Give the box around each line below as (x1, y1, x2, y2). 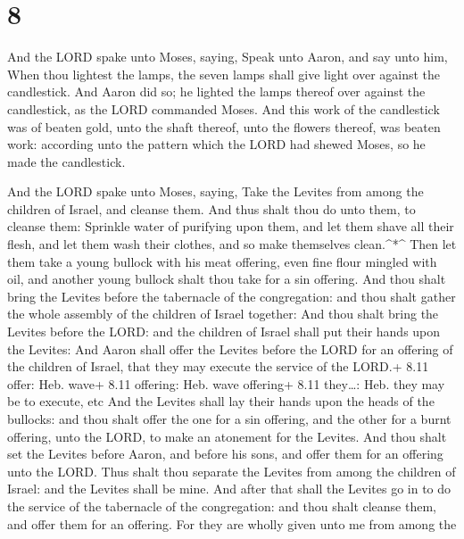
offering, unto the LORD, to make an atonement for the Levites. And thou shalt (7, 427, 447, 445)
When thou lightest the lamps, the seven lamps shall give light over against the (7, 64, 441, 83)
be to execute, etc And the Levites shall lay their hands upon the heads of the (7, 392, 435, 410)
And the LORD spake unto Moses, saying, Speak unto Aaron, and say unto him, (7, 47, 448, 66)
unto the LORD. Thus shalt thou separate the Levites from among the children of (7, 461, 456, 480)
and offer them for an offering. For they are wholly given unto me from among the (7, 514, 457, 533)
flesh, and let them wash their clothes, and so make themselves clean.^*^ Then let (7, 235, 457, 253)
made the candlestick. (7, 152, 126, 170)
